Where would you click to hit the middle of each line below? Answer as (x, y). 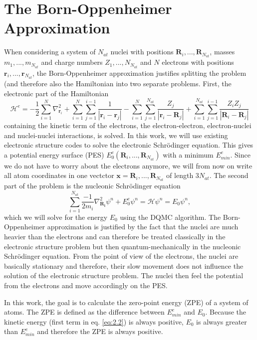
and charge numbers (72, 62)
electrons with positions (198, 62)
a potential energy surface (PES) (54, 154)
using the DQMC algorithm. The (170, 217)
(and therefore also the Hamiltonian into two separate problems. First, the (118, 83)
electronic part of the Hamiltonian (56, 93)
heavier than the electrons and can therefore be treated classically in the (115, 237)
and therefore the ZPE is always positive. (100, 331)
